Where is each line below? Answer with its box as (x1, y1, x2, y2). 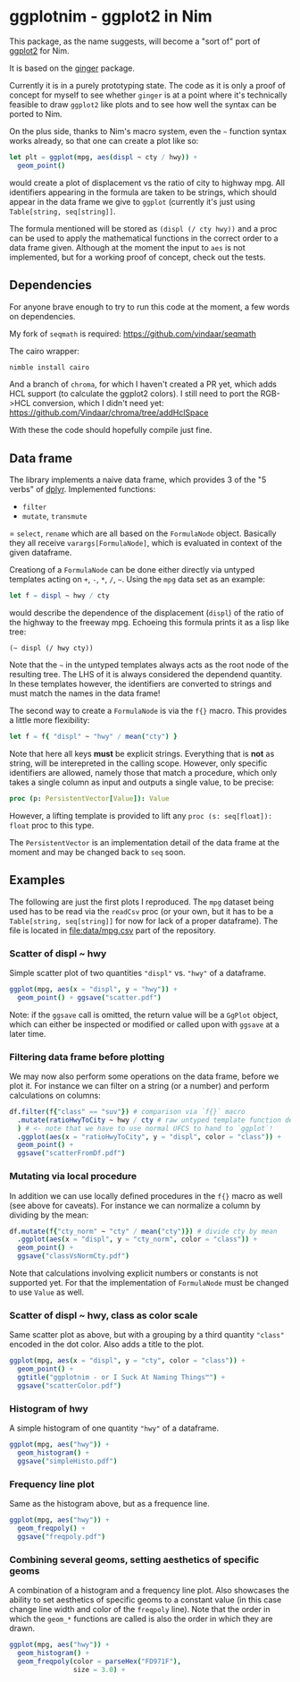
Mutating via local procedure (9, 1170, 137, 1183)
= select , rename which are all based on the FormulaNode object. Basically (9, 528, 277, 539)
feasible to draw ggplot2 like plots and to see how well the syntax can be (9, 98, 277, 109)
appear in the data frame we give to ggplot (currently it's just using (9, 196, 256, 207)
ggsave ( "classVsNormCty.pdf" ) (17, 1252, 129, 1261)
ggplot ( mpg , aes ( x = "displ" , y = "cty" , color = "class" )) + (9, 1356, 246, 1365)
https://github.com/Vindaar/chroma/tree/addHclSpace (9, 407, 209, 418)
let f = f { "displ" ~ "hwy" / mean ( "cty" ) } (9, 732, 178, 742)
